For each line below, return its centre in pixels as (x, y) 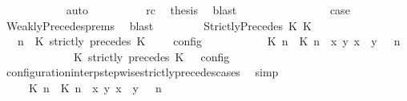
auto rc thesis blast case (208, 10)
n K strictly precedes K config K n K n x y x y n (209, 41)
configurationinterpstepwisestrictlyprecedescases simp (142, 72)
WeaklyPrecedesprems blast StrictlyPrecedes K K (159, 25)
